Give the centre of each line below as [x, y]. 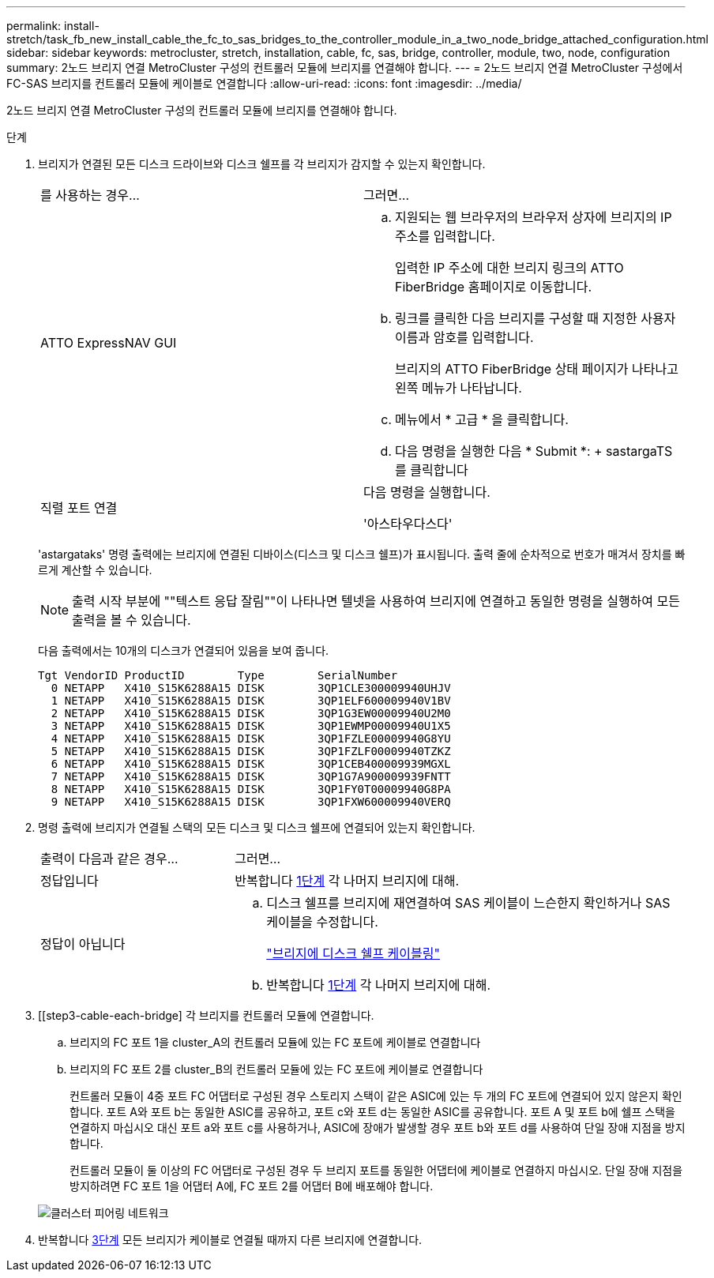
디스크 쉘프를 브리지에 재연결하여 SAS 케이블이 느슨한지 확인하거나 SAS [468, 903]
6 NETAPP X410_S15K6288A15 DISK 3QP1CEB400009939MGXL [251, 764]
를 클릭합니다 [432, 470]
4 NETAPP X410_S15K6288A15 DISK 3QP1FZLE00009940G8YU [251, 739]
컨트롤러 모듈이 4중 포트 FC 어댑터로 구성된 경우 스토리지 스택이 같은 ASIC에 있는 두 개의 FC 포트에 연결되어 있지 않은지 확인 [376, 1096]
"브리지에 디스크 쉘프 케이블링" [353, 953]
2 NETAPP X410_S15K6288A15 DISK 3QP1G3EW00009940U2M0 [251, 713]
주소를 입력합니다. [445, 236]
